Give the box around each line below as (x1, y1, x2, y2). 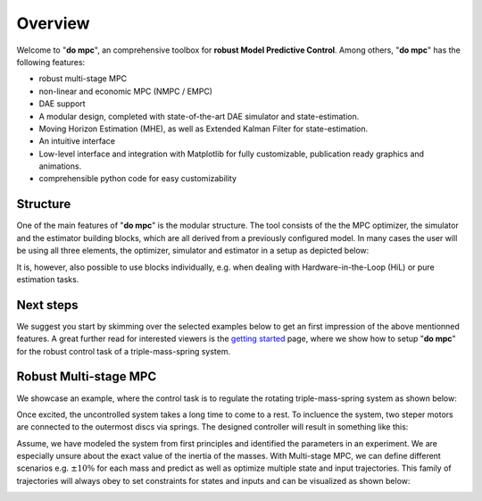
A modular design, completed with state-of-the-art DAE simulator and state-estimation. (38, 111, 360, 121)
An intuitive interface (38, 136, 116, 146)
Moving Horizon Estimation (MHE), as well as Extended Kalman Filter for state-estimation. (38, 123, 369, 134)
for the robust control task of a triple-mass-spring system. (16, 346, 231, 356)
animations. (38, 161, 82, 171)
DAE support (38, 98, 86, 109)
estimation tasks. (16, 273, 79, 285)
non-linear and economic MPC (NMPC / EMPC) (38, 86, 213, 96)
